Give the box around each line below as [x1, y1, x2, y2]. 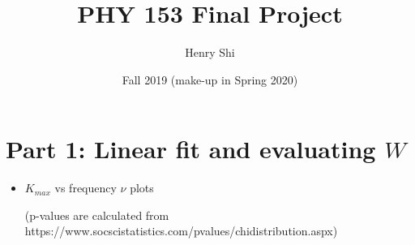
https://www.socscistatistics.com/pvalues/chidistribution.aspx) [24, 222, 338, 239]
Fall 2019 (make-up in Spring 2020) [122, 71, 298, 88]
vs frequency [54, 179, 117, 196]
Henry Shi [185, 44, 235, 61]
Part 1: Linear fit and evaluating [6, 132, 376, 165]
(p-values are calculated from [24, 206, 169, 223]
